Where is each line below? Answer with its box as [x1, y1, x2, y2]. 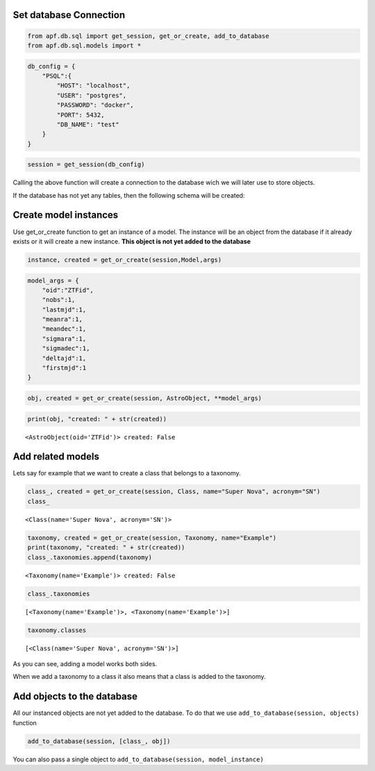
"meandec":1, [42, 325, 87, 333]
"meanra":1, [42, 316, 83, 323]
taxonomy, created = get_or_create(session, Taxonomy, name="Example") [27, 534, 277, 541]
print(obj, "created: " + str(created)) [27, 415, 167, 423]
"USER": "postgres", [56, 91, 127, 99]
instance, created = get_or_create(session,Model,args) [27, 255, 222, 264]
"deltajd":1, [42, 354, 87, 362]
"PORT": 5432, [56, 111, 105, 119]
